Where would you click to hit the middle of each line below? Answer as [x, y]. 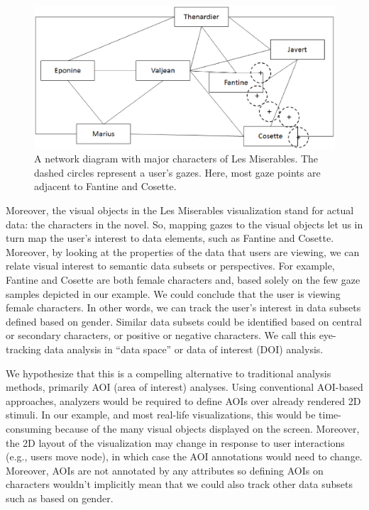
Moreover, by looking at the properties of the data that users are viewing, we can [183, 251]
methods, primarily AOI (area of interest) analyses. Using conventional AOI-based [184, 387]
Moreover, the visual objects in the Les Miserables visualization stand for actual [180, 210]
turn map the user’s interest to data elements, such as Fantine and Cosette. [170, 238]
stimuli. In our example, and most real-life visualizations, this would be [161, 415]
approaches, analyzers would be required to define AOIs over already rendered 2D [183, 400]
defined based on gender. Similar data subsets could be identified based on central [184, 321]
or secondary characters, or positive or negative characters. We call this [161, 335]
